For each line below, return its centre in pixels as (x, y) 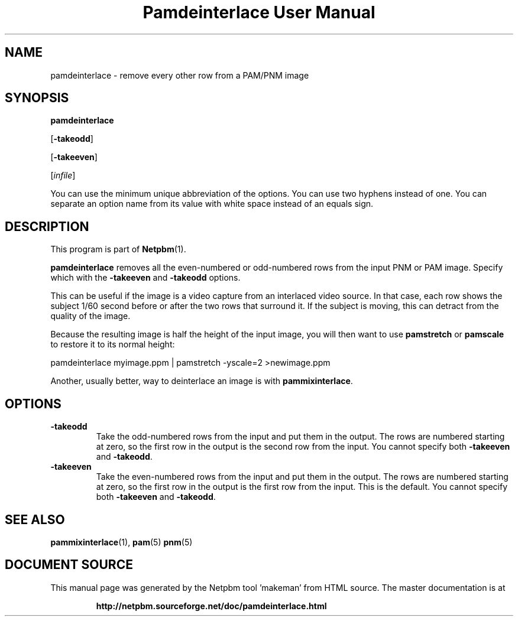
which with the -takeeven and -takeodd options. (145, 278)
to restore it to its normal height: (113, 344)
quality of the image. (90, 316)
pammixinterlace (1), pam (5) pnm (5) (122, 542)
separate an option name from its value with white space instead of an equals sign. (212, 204)
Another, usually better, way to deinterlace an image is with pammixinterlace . (202, 381)
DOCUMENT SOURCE (69, 565)
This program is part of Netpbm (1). (118, 249)
